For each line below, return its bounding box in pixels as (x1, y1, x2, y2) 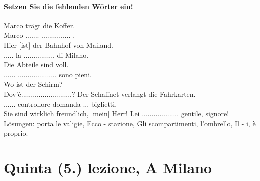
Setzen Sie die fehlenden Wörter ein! (4, 1, 133, 11)
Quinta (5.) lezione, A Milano (4, 157, 212, 178)
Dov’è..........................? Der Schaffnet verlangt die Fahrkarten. (4, 88, 196, 99)
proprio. (4, 128, 28, 138)
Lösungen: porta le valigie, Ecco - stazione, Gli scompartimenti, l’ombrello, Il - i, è (4, 118, 256, 128)
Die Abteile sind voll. (4, 59, 69, 70)
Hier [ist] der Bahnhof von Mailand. (4, 39, 113, 50)
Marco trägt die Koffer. (4, 20, 75, 30)
